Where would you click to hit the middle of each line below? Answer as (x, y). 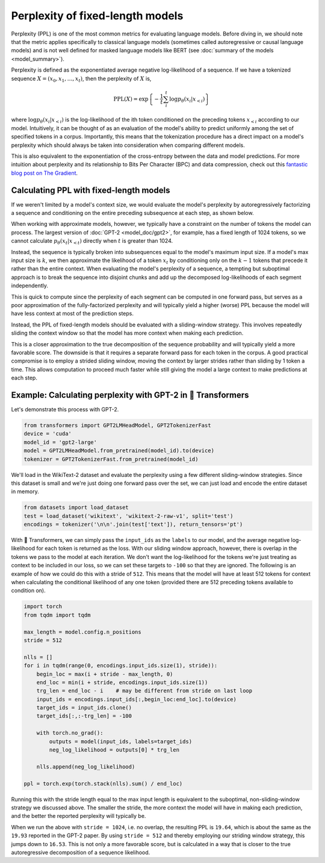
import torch (43, 606)
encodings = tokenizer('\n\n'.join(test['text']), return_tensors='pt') (133, 525)
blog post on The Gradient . (45, 173)
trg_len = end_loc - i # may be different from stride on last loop (144, 691)
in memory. (25, 491)
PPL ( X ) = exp (131, 99)
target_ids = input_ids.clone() (84, 708)
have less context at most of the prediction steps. (73, 314)
